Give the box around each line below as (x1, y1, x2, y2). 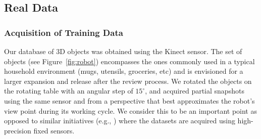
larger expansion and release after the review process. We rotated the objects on (4, 75, 252, 86)
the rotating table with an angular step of (4, 85, 133, 96)
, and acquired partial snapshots (145, 85, 244, 96)
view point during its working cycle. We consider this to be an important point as (4, 105, 257, 116)
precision (4, 125, 31, 135)
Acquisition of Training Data (4, 26, 123, 38)
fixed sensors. (33, 125, 75, 135)
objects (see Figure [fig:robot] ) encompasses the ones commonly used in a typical (4, 56, 255, 66)
